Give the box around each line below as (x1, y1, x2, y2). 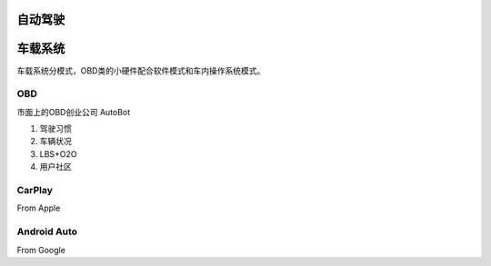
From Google (16, 244, 65, 255)
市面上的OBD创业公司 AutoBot (16, 106, 131, 117)
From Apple (16, 202, 61, 213)
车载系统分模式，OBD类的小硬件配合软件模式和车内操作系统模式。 (16, 64, 266, 76)
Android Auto (16, 225, 77, 238)
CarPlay (16, 184, 54, 196)
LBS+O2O (39, 148, 77, 159)
